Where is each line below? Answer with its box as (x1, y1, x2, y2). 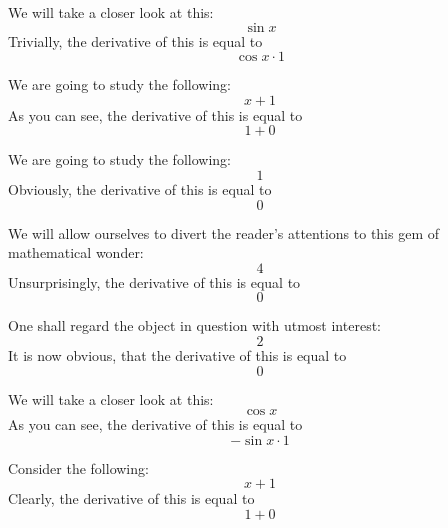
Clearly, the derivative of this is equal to (8, 488, 255, 509)
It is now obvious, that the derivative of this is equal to (8, 344, 347, 365)
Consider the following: (8, 457, 149, 478)
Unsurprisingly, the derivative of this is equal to (8, 271, 301, 292)
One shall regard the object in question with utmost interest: (8, 315, 381, 336)
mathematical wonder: (8, 242, 144, 263)
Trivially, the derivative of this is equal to (8, 30, 263, 51)
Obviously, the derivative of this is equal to (8, 178, 272, 199)
